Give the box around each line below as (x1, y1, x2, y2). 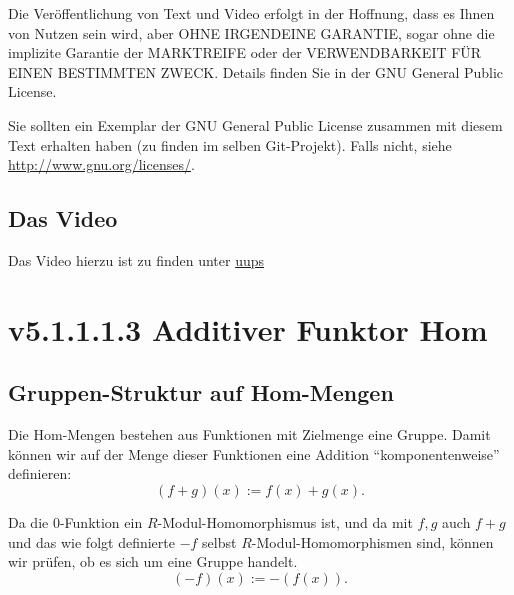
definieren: (8, 463, 72, 484)
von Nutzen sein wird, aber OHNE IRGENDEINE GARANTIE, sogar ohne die (8, 22, 495, 43)
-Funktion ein (59, 511, 143, 532)
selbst (202, 531, 237, 552)
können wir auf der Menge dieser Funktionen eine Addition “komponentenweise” (8, 443, 500, 464)
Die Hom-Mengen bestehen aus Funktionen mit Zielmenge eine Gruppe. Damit (8, 424, 491, 445)
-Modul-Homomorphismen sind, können (251, 531, 494, 552)
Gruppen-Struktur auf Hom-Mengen (8, 377, 394, 408)
